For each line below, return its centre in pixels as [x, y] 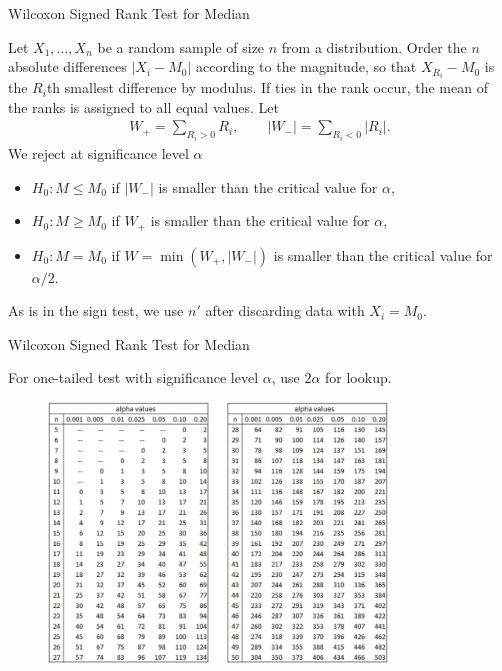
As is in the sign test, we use [96, 310]
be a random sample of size [181, 46]
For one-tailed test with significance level [133, 377]
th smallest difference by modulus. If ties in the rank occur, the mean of [267, 87]
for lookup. [358, 377]
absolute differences [67, 66]
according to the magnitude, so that [306, 66]
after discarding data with [285, 310]
